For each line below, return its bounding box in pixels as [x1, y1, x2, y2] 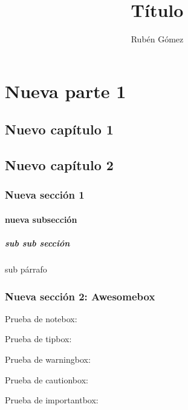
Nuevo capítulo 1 [5, 120, 114, 139]
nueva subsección [5, 213, 77, 225]
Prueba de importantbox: [5, 394, 99, 406]
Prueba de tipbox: [5, 332, 72, 345]
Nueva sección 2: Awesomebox [5, 288, 155, 303]
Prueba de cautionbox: [5, 373, 88, 386]
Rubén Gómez [131, 33, 184, 45]
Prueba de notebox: [5, 312, 77, 325]
